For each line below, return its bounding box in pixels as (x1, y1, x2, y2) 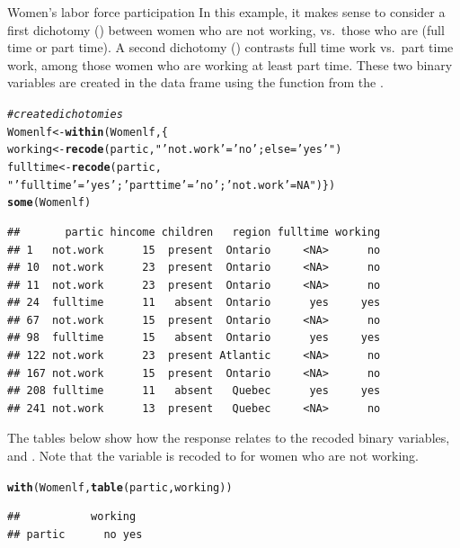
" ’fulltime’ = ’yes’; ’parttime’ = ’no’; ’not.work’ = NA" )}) (7, 178, 336, 192)
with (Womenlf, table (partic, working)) (7, 481, 233, 494)
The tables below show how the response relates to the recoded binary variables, (7, 428, 450, 447)
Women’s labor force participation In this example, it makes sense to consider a (7, 3, 446, 21)
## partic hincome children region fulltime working (7, 225, 381, 238)
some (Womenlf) (7, 196, 92, 210)
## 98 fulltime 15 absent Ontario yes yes (7, 331, 381, 345)
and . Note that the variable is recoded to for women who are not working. (7, 446, 419, 465)
